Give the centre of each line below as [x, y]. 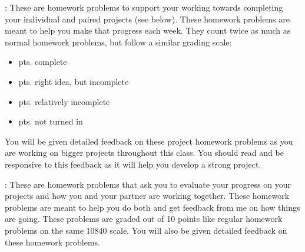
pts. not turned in [51, 121]
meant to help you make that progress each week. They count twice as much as [148, 30]
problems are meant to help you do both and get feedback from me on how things [152, 207]
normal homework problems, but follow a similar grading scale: [118, 42]
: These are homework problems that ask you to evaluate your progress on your [148, 184]
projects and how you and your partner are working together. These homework [147, 196]
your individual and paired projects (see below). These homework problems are [147, 19]
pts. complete [43, 62]
